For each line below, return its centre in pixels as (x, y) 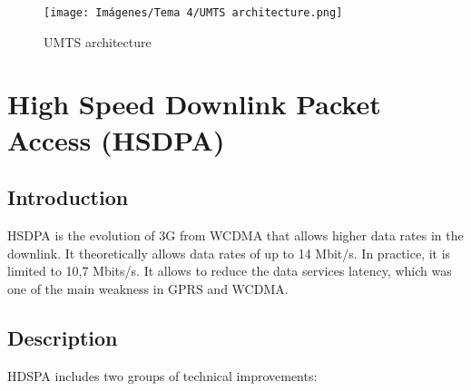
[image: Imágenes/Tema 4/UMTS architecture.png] (193, 13)
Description (63, 337)
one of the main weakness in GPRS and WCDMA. (148, 288)
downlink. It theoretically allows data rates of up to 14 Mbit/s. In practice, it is (229, 253)
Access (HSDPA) (116, 139)
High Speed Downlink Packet (194, 104)
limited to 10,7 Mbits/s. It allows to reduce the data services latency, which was (230, 271)
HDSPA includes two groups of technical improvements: (162, 375)
